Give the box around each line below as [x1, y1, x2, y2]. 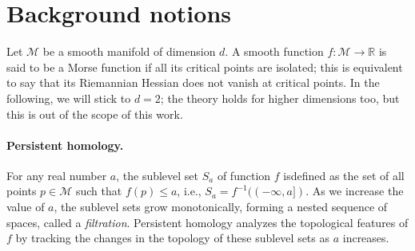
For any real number [6, 167, 107, 183]
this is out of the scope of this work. [6, 105, 183, 122]
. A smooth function [225, 43, 324, 60]
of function [217, 167, 271, 183]
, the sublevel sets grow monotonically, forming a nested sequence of [54, 198, 388, 215]
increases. [342, 229, 389, 246]
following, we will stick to [6, 89, 131, 106]
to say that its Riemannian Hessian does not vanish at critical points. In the [6, 74, 380, 91]
